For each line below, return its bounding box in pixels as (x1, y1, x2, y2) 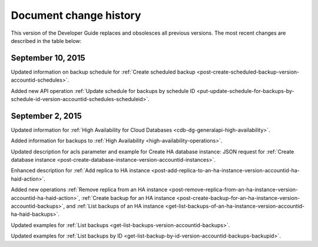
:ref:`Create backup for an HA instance (81, 194, 175, 201)
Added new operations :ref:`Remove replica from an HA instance (11, 186, 168, 193)
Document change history (11, 9, 141, 22)
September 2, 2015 (11, 111, 82, 121)
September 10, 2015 (11, 53, 85, 63)
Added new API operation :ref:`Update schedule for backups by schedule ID (11, 87, 196, 94)
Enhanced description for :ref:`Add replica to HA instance (11, 167, 150, 174)
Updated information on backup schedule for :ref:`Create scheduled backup (11, 68, 196, 75)
